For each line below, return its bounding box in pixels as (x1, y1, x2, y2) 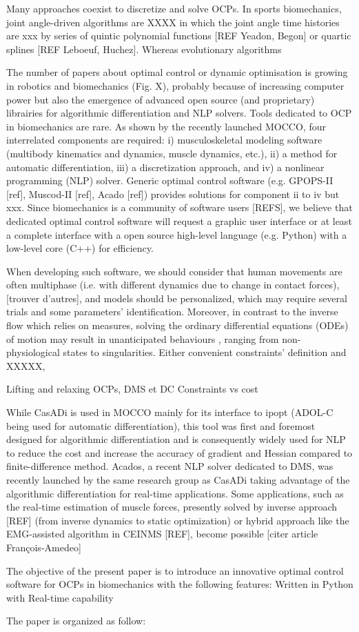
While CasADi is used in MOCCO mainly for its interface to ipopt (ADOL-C (6, 405, 334, 419)
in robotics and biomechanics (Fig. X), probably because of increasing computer (6, 78, 345, 92)
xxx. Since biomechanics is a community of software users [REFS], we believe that (6, 200, 353, 215)
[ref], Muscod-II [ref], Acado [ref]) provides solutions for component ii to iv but (6, 186, 340, 201)
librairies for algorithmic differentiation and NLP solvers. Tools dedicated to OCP (6, 106, 352, 120)
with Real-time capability (6, 590, 114, 604)
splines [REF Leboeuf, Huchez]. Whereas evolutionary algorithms (6, 41, 282, 56)
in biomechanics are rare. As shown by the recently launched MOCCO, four (6, 119, 326, 133)
